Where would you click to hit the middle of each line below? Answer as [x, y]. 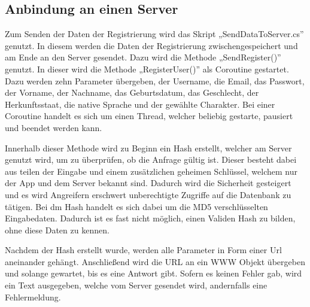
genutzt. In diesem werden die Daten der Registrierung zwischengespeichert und [151, 45]
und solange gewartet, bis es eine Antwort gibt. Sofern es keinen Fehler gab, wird [154, 273]
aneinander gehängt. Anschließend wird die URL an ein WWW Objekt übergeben [155, 261]
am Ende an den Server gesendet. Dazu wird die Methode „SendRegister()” [143, 57]
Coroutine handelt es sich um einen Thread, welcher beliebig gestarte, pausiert [149, 116]
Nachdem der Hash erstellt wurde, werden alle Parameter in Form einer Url [143, 250]
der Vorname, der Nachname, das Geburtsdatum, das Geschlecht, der [132, 92]
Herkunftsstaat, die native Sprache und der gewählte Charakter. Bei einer [140, 104]
